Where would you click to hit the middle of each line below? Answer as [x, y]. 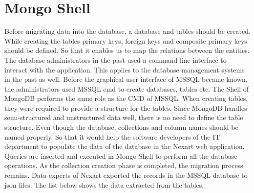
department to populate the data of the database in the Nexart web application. [125, 146]
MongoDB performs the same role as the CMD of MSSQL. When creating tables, [126, 98]
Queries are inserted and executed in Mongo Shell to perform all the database [121, 156]
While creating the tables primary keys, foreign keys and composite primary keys [126, 40]
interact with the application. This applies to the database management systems [125, 69]
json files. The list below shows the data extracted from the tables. [104, 184]
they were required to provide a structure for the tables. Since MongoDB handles [126, 108]
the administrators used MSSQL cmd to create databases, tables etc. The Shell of [127, 88]
